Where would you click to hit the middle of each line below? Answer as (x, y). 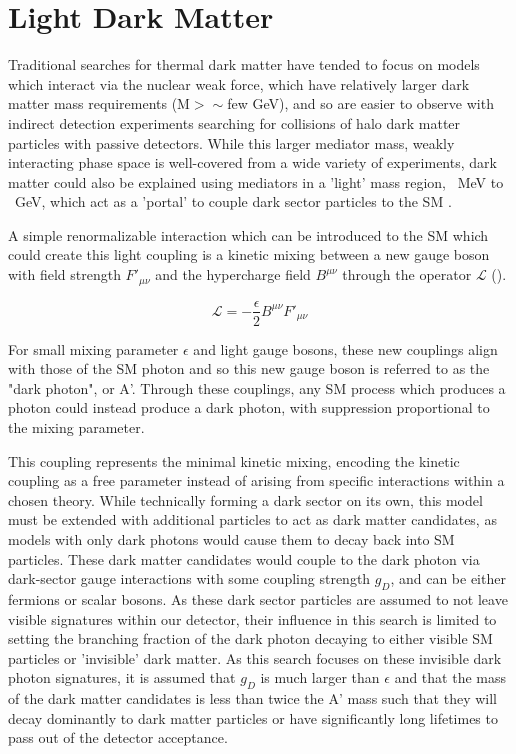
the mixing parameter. (76, 426)
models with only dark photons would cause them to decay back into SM (231, 538)
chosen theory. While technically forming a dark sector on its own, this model (245, 499)
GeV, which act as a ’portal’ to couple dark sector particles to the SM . (233, 201)
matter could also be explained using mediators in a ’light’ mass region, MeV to (256, 181)
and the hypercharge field (233, 274)
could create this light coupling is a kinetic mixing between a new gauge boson (249, 254)
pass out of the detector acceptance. (118, 737)
